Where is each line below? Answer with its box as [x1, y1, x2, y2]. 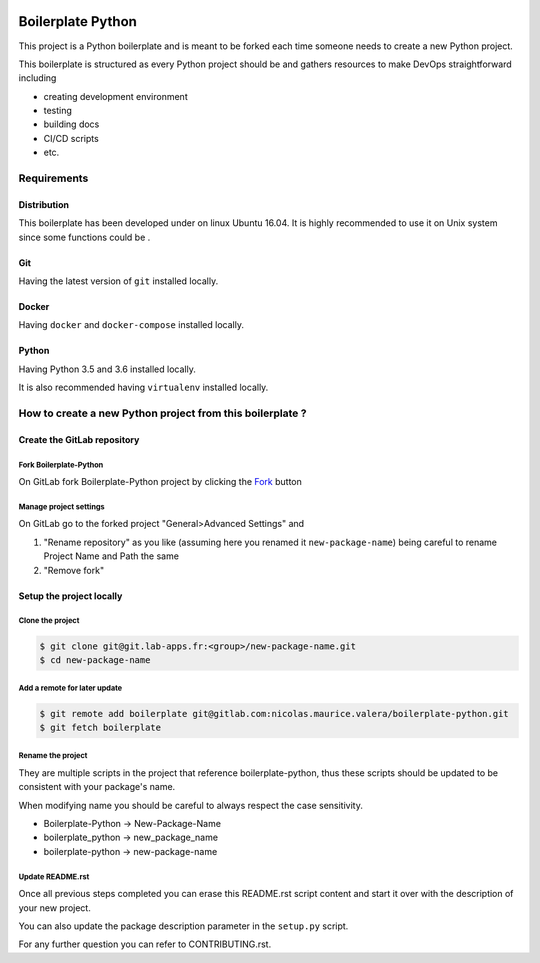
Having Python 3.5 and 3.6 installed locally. [18, 363, 197, 375]
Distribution [18, 198, 70, 210]
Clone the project [18, 616, 80, 626]
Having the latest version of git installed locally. [18, 275, 219, 287]
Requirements [18, 171, 89, 185]
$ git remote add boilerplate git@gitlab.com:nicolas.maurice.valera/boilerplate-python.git [39, 708, 509, 719]
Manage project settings [18, 501, 105, 512]
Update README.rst [18, 871, 90, 882]
